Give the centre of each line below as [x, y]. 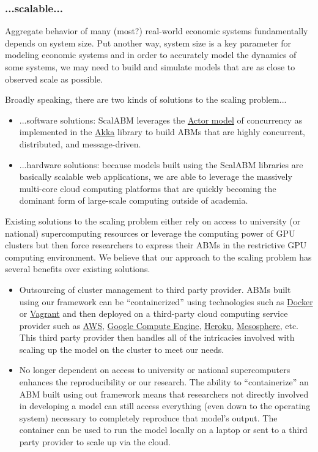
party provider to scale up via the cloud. [95, 442]
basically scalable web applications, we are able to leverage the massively [156, 176]
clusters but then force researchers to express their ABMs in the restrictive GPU [156, 245]
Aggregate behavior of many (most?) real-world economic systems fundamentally [157, 31]
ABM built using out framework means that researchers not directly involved [164, 394]
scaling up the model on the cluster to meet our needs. [122, 349]
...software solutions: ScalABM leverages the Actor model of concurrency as [161, 120]
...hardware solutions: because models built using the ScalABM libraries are [161, 164]
